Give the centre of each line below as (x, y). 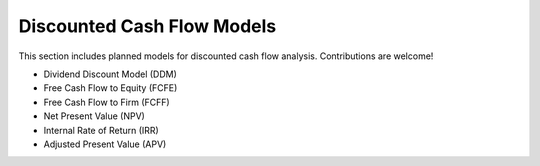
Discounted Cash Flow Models (147, 26)
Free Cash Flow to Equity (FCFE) (110, 88)
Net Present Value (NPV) (94, 116)
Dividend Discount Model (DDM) (110, 74)
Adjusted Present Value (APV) (105, 144)
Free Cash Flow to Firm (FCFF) (106, 102)
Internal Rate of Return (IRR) (101, 130)
